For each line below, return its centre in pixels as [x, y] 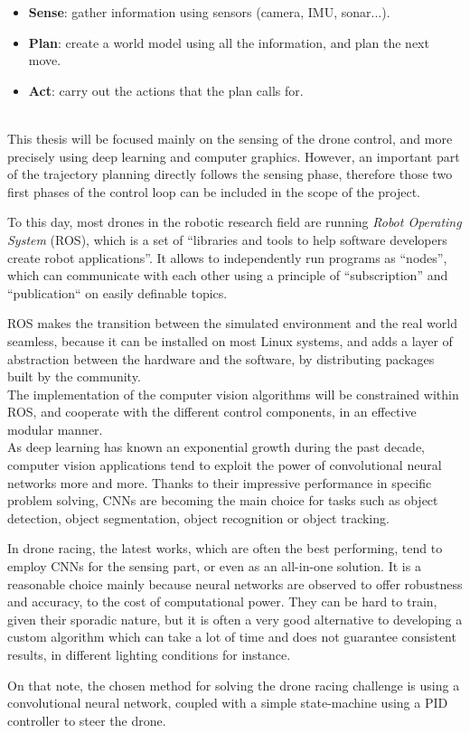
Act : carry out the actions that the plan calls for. [166, 90]
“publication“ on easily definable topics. [117, 292]
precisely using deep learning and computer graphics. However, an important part [234, 156]
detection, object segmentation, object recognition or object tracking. [198, 517]
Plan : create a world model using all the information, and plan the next [229, 42]
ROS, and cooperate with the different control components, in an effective [212, 412]
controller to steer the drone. [87, 720]
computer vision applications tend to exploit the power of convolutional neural [225, 465]
